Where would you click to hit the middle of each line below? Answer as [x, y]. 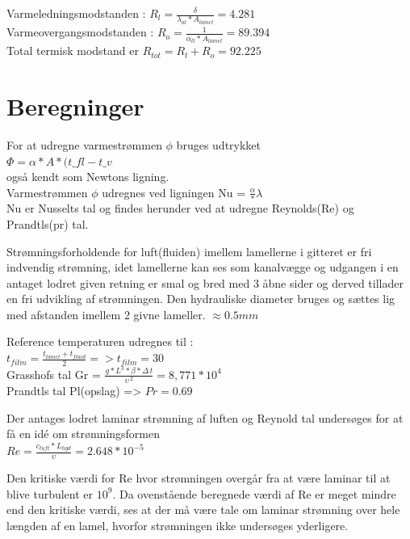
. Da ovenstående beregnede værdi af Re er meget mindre [254, 493]
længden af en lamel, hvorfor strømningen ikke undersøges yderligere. [178, 526]
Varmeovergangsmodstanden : [80, 32]
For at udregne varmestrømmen [84, 144]
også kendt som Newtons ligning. [88, 177]
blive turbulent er [50, 493]
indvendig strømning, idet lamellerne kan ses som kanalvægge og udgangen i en [203, 267]
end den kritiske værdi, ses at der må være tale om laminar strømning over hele [203, 510]
